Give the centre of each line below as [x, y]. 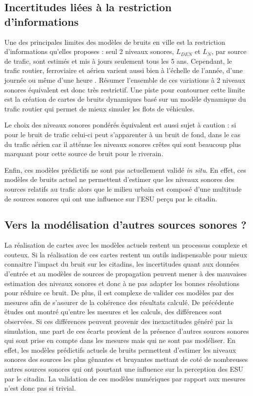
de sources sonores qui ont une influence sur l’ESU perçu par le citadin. [111, 198]
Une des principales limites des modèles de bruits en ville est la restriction [115, 42]
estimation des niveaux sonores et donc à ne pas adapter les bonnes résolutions [122, 283]
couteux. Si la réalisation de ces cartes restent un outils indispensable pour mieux [126, 254]
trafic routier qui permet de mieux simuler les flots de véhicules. [99, 108]
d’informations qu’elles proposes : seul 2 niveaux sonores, [89, 51]
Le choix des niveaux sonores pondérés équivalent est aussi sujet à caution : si [120, 125]
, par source [229, 51]
